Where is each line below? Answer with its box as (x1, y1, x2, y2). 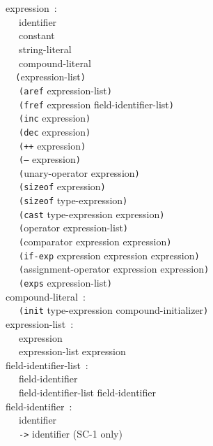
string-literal (18, 41, 72, 56)
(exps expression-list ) (19, 275, 112, 290)
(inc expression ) (19, 110, 91, 125)
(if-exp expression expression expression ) (19, 247, 200, 262)
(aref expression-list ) (19, 82, 112, 97)
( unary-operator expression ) (19, 165, 140, 180)
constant (18, 28, 55, 43)
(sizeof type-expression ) (19, 193, 128, 208)
